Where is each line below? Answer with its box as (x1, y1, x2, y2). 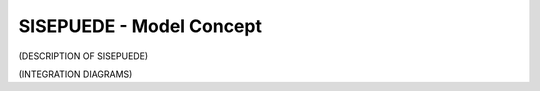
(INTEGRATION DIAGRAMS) (18, 68, 133, 80)
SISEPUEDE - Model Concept (18, 15, 262, 37)
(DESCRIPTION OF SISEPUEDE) (18, 50, 149, 62)
